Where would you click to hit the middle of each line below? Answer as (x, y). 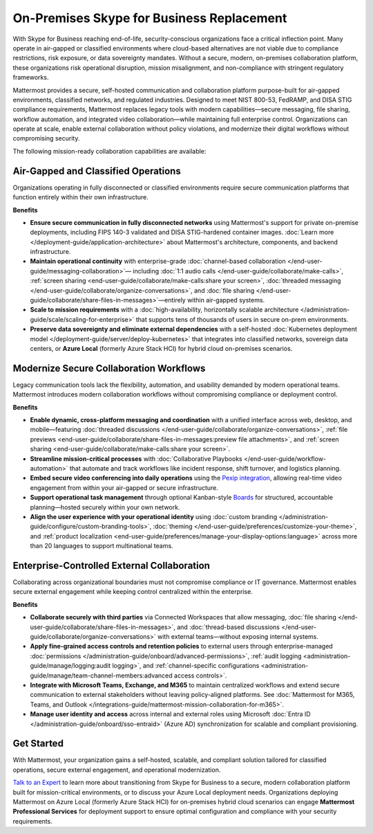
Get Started (38, 744)
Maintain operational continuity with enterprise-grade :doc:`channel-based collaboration (158, 261)
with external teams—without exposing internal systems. (238, 637)
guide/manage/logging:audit (70, 666)
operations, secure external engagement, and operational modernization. (117, 770)
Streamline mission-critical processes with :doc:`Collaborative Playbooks (136, 459)
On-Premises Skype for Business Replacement (150, 18)
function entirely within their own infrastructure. (80, 197)
